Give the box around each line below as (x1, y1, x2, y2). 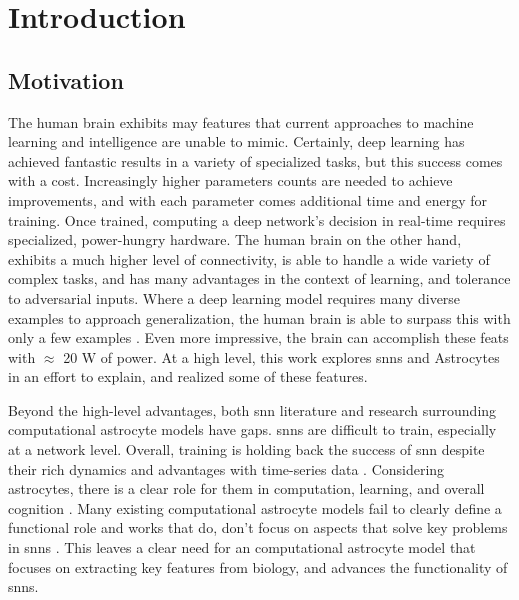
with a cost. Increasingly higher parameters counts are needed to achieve (8, 170, 453, 191)
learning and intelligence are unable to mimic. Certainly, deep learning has (8, 131, 465, 152)
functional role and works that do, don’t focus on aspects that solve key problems (8, 517, 508, 538)
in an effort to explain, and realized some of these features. (8, 366, 368, 387)
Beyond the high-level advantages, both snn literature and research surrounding (8, 399, 497, 420)
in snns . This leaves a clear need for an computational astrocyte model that (8, 537, 476, 558)
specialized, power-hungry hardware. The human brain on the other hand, (8, 229, 462, 250)
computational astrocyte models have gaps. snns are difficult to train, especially (8, 419, 497, 440)
